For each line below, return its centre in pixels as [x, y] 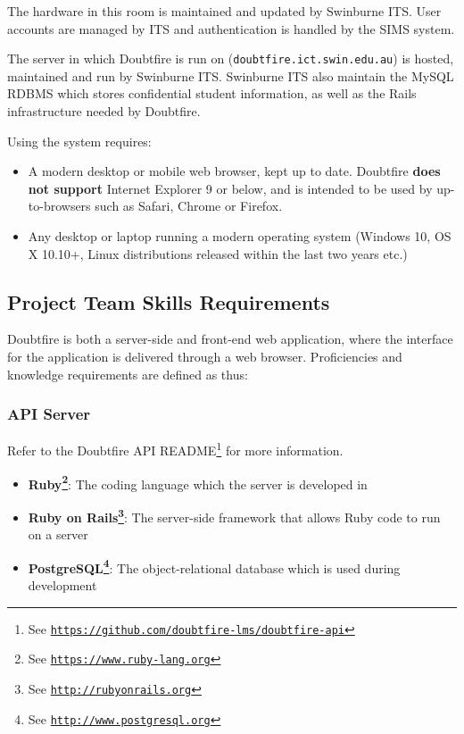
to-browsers [59, 206]
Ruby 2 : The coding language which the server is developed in [198, 482]
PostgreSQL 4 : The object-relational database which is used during [214, 566]
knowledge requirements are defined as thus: [128, 374]
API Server [49, 414]
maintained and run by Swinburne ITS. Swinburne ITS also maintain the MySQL [231, 75]
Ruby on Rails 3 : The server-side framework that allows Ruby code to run [234, 515]
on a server [58, 534]
